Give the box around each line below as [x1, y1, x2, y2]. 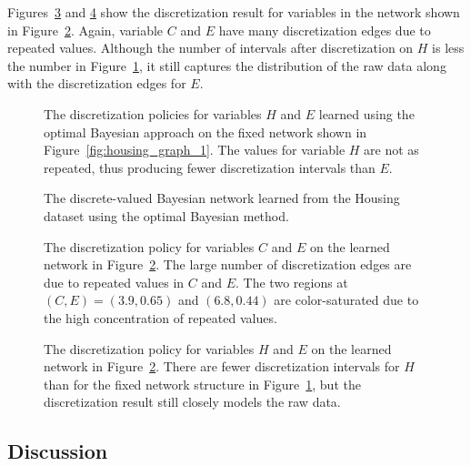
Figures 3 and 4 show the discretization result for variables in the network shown [7, 3, 460, 21]
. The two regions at [235, 272, 348, 291]
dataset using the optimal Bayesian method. [44, 206, 289, 225]
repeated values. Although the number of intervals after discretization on [7, 38, 414, 57]
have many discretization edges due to [218, 20, 431, 39]
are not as [364, 140, 419, 159]
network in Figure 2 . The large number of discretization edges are [44, 255, 412, 274]
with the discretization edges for [7, 74, 186, 93]
